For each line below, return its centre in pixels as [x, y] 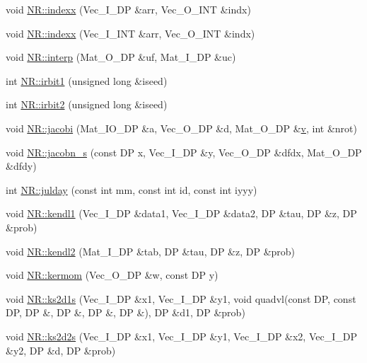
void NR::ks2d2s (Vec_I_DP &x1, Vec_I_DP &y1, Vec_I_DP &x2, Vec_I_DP [181, 336]
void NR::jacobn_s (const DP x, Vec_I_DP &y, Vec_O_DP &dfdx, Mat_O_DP [184, 152]
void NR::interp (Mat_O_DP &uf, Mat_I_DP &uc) [121, 57]
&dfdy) [21, 166]
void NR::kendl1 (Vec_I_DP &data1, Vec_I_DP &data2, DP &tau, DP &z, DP [181, 213]
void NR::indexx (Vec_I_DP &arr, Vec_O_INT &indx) [128, 9]
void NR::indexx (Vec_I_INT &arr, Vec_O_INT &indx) [130, 33]
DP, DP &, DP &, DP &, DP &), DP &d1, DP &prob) [126, 312]
